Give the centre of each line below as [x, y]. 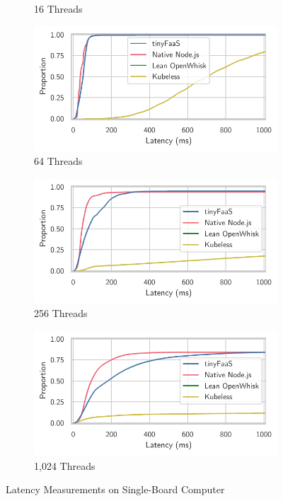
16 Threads [58, 8]
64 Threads [58, 161]
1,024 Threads [65, 465]
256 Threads [61, 313]
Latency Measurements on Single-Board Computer [115, 489]
